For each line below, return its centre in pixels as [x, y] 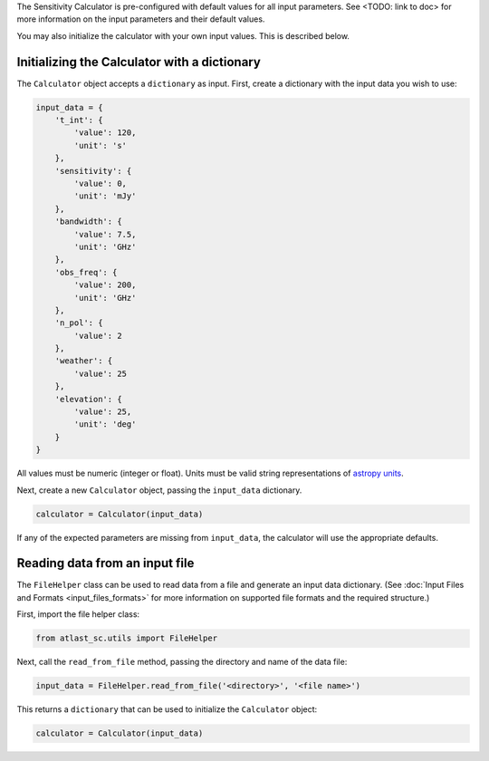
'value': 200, [105, 285]
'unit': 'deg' [105, 424]
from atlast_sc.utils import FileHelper [126, 638]
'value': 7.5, [105, 234]
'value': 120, [105, 133]
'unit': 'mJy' [105, 196]
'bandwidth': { [88, 222]
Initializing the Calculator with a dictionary [139, 62]
